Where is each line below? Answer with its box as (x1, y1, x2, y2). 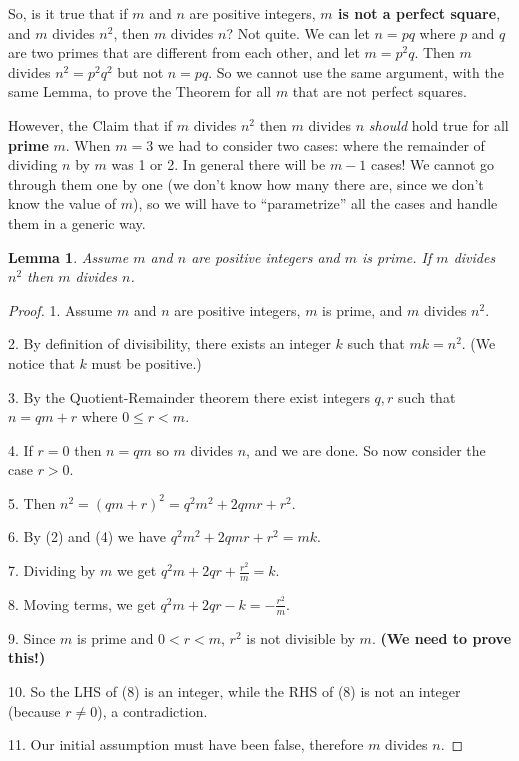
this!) (8, 647, 46, 668)
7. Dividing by (8, 560, 96, 581)
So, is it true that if (8, 3, 128, 23)
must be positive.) (91, 352, 202, 373)
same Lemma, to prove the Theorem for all (8, 81, 272, 102)
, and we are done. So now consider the (246, 439, 486, 460)
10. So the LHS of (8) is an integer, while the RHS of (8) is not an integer (8, 680, 461, 701)
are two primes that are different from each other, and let (8, 42, 360, 63)
